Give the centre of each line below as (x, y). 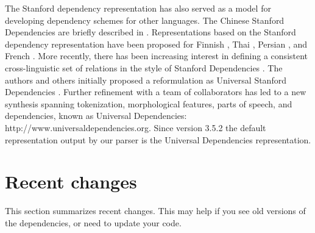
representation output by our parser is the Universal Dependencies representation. (158, 139)
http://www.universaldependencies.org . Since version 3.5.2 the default (136, 127)
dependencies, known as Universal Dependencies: (96, 116)
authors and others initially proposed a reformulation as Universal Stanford (146, 80)
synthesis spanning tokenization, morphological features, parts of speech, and (149, 103)
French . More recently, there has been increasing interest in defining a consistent (157, 56)
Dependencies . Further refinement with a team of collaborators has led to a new (156, 92)
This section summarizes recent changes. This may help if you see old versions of (155, 211)
